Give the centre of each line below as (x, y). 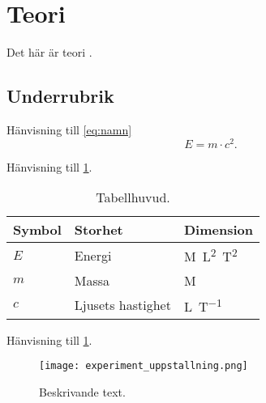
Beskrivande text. (82, 392)
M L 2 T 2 (210, 255)
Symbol (37, 230)
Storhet (99, 230)
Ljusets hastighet (122, 305)
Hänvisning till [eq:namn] (69, 129)
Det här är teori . (49, 52)
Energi (93, 255)
